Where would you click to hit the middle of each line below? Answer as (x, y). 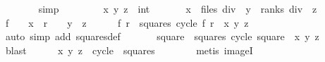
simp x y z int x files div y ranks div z (178, 8)
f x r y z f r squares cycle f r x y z (127, 22)
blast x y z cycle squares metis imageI (129, 50)
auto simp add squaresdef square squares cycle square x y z (162, 36)
